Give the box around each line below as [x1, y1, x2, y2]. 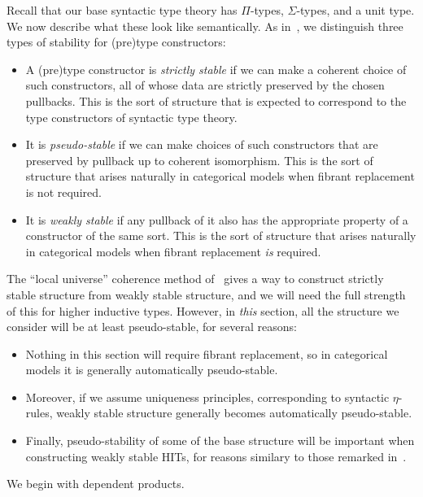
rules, [25, 404, 53, 421]
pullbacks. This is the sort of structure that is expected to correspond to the [25, 92, 407, 109]
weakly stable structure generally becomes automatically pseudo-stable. [56, 404, 412, 421]
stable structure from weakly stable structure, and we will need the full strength [7, 286, 406, 303]
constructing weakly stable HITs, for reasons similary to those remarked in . [25, 447, 407, 464]
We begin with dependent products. [7, 475, 185, 492]
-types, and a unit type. [296, 2, 415, 18]
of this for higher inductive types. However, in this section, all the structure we [7, 302, 399, 319]
